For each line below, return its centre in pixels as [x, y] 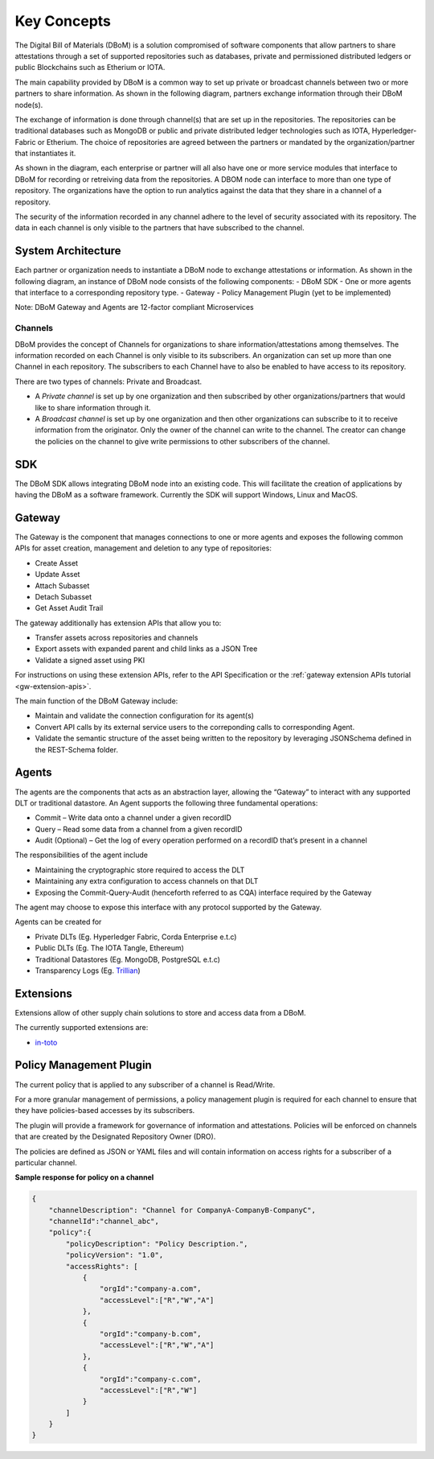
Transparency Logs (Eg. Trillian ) [88, 971]
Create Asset [57, 563]
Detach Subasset [63, 596]
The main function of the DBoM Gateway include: [96, 701]
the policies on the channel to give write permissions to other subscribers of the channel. [182, 441]
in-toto [46, 1042]
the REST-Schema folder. [76, 749]
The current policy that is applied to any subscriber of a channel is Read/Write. [145, 1084]
